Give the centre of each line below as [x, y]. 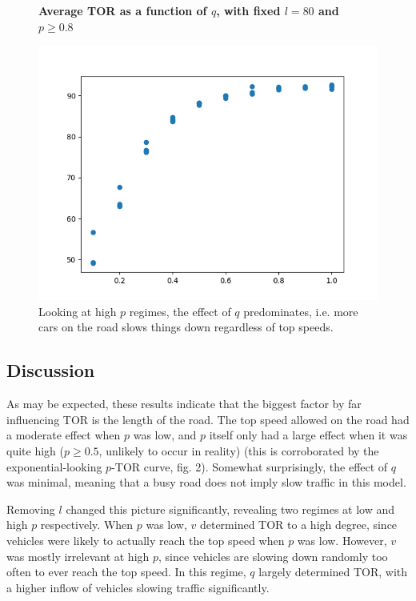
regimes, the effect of [180, 311]
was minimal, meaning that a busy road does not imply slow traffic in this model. [206, 482]
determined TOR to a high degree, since [298, 525]
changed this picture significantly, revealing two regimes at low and [230, 509]
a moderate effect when [64, 435]
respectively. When [87, 525]
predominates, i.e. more [301, 311]
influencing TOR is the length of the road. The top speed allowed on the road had [208, 419]
